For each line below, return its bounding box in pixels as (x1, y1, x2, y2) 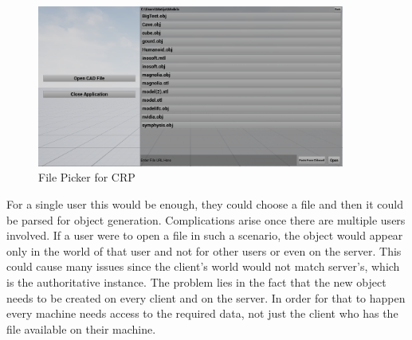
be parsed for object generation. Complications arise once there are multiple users (6, 211, 406, 228)
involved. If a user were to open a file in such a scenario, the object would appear (6, 227, 403, 244)
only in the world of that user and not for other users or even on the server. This (6, 242, 402, 259)
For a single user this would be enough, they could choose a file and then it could (6, 196, 403, 213)
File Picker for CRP (38, 169, 135, 186)
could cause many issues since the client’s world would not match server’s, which (6, 258, 400, 275)
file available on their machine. (6, 320, 156, 337)
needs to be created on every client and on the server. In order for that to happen (6, 289, 406, 306)
